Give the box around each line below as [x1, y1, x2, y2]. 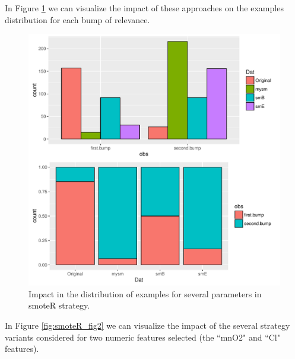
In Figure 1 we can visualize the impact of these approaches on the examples [5, 2, 284, 14]
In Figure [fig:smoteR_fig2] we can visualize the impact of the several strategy [5, 319, 290, 331]
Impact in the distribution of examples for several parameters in [28, 287, 262, 300]
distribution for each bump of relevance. [5, 13, 150, 26]
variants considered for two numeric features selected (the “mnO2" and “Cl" [5, 331, 280, 343]
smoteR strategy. [28, 299, 90, 312]
